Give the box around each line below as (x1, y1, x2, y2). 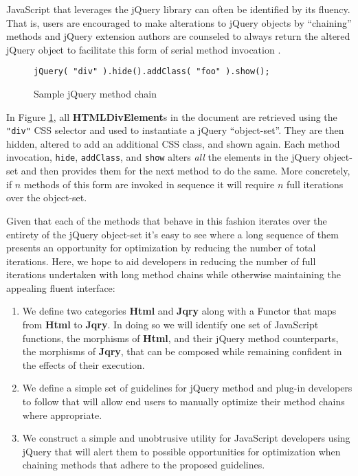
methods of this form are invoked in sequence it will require (23, 177, 275, 191)
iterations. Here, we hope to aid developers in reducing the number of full (6, 253, 316, 268)
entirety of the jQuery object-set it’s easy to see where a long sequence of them (6, 227, 339, 241)
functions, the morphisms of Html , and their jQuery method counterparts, (22, 330, 339, 345)
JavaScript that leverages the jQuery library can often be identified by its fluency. (6, 2, 350, 16)
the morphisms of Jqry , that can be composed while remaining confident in (22, 344, 342, 359)
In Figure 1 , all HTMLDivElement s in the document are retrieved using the (6, 109, 337, 124)
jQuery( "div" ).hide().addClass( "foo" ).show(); (34, 67, 270, 77)
